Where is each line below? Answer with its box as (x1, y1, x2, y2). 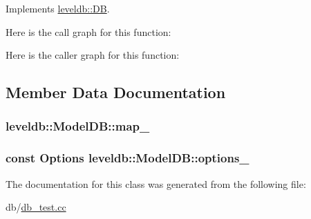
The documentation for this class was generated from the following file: (6, 176, 306, 191)
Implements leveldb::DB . (6, 1, 110, 15)
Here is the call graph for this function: (6, 24, 171, 39)
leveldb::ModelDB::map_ (6, 117, 150, 135)
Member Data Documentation (6, 82, 226, 103)
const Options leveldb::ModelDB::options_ (6, 149, 249, 166)
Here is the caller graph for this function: (6, 48, 180, 62)
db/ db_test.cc (6, 200, 66, 214)
